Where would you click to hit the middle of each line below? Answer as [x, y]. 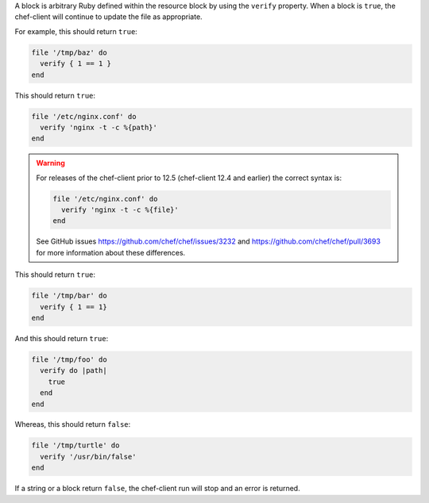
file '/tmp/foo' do [69, 359]
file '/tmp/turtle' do [75, 445]
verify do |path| [73, 371]
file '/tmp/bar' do [69, 296]
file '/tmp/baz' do [69, 52]
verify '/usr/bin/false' [88, 457]
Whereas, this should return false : [73, 424]
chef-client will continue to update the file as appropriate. [108, 17]
